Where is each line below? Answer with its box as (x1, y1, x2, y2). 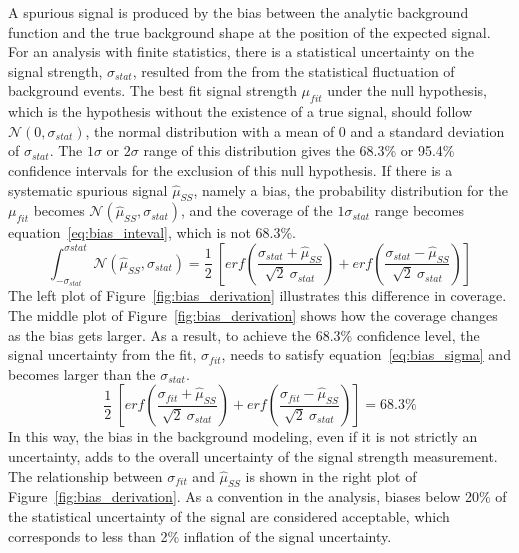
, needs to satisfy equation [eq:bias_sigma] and (221, 344, 511, 365)
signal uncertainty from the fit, (8, 344, 197, 365)
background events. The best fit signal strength (8, 80, 297, 101)
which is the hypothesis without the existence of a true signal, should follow (8, 101, 473, 122)
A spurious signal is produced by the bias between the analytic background (8, 2, 469, 22)
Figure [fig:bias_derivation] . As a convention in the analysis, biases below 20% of (8, 486, 507, 507)
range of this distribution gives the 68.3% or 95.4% (143, 140, 455, 161)
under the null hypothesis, (327, 80, 487, 101)
